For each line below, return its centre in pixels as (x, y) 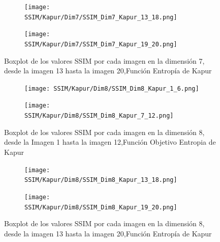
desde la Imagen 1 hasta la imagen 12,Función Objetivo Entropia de (110, 142)
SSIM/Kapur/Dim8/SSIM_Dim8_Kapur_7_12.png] (99, 116)
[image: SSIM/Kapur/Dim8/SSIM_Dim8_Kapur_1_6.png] (112, 88)
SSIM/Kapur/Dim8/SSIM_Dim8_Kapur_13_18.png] (101, 180)
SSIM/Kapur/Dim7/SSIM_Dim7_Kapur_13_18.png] (101, 17)
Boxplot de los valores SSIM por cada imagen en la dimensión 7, (104, 60)
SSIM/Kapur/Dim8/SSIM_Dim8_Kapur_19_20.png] (101, 207)
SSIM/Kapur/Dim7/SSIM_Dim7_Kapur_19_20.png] (101, 44)
